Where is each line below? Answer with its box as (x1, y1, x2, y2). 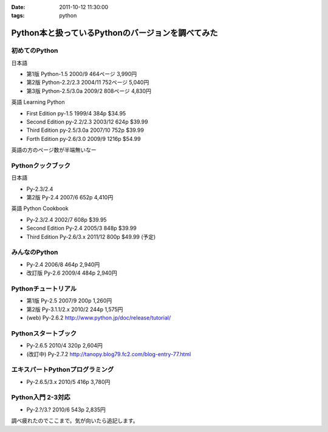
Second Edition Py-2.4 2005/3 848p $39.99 (26, 225, 137, 232)
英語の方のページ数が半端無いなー (11, 146, 97, 154)
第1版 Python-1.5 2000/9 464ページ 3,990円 (26, 70, 137, 77)
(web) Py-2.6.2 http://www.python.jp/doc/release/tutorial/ (26, 314, 171, 321)
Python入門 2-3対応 (11, 393, 70, 402)
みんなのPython (11, 248, 58, 256)
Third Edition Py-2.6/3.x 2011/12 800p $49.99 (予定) (26, 233, 156, 240)
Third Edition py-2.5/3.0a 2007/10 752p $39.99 (26, 126, 144, 134)
